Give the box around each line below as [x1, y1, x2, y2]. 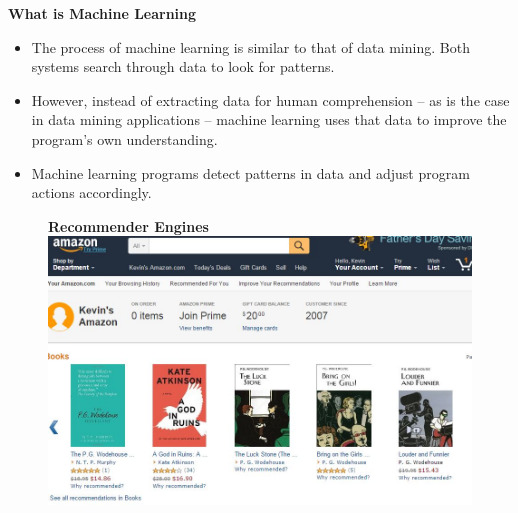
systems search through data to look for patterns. [31, 56, 335, 77]
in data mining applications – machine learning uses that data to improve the [31, 109, 507, 130]
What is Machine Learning [8, 3, 197, 23]
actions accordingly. [31, 182, 152, 203]
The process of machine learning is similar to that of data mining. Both [31, 36, 470, 57]
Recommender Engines [48, 215, 209, 236]
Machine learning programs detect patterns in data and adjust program [31, 162, 470, 183]
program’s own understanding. [31, 128, 218, 149]
